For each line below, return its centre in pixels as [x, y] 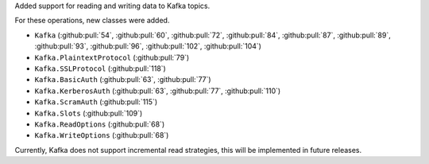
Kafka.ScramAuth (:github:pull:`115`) [96, 102]
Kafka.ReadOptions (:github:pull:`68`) [100, 124]
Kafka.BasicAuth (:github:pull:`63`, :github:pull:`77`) [123, 80]
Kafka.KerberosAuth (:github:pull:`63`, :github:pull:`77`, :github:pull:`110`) [158, 91]
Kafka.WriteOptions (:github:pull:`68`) [102, 135]
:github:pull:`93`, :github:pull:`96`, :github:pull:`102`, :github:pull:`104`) [148, 46]
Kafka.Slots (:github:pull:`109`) [89, 113]
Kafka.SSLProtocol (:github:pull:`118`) [100, 68]
